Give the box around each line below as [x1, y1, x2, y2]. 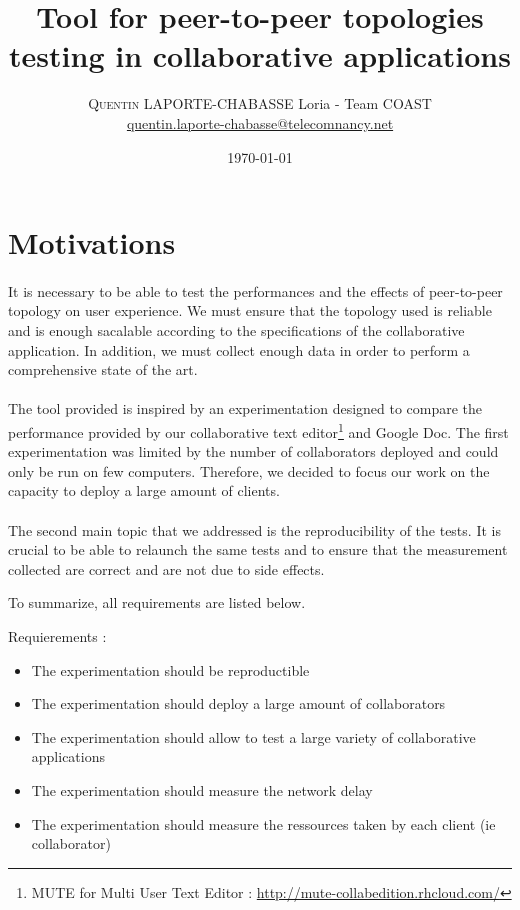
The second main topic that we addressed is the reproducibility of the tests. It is [8, 519, 501, 540]
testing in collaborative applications [9, 35, 511, 76]
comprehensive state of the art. [8, 359, 198, 380]
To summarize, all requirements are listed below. [8, 592, 306, 613]
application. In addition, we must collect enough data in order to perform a [8, 339, 470, 360]
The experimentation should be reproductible [31, 659, 310, 680]
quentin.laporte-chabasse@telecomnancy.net [126, 112, 394, 133]
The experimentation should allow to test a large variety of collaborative [31, 726, 476, 747]
